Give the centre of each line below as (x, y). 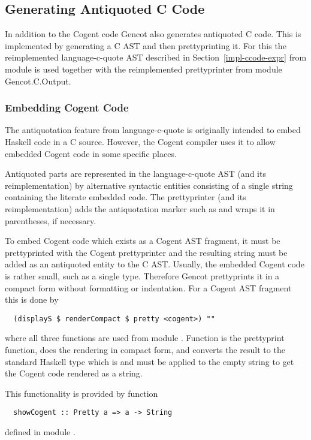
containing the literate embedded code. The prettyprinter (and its (126, 197)
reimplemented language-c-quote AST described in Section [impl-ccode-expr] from (156, 57)
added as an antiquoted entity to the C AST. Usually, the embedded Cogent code (155, 264)
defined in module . (40, 431)
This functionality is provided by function (81, 393)
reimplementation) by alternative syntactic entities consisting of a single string (149, 185)
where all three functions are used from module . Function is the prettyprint (145, 338)
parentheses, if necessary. (51, 220)
